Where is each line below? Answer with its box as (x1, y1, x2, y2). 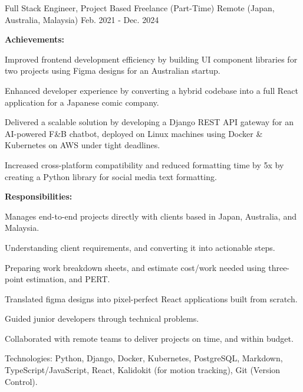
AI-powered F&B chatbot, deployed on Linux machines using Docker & (5, 127, 263, 139)
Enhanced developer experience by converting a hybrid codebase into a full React (5, 84, 299, 96)
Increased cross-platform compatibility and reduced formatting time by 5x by (5, 158, 284, 171)
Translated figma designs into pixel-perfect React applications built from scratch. (5, 292, 298, 305)
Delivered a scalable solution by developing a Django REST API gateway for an (5, 116, 294, 128)
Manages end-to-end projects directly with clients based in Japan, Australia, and (5, 210, 297, 222)
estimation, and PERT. (26, 273, 110, 285)
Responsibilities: (5, 190, 73, 202)
